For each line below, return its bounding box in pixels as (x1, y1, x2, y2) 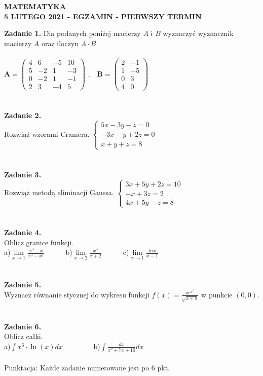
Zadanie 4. (4, 227, 42, 238)
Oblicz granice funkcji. (4, 237, 73, 247)
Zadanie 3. (4, 169, 42, 179)
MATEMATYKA (4, 1, 66, 11)
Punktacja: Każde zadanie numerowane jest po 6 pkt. (4, 362, 170, 372)
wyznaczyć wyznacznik (163, 28, 234, 39)
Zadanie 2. (4, 110, 42, 121)
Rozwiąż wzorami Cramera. (4, 129, 90, 139)
